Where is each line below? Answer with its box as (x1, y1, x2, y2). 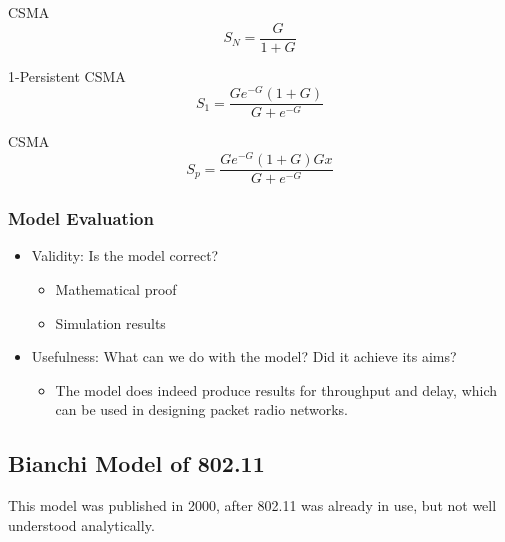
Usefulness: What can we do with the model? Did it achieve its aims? (31, 346, 457, 367)
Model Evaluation (8, 206, 154, 231)
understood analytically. (8, 514, 155, 535)
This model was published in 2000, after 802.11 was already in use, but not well (8, 495, 497, 516)
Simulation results (55, 312, 166, 333)
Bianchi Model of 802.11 (8, 448, 265, 479)
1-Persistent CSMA (8, 65, 126, 86)
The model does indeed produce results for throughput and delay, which (55, 379, 498, 400)
